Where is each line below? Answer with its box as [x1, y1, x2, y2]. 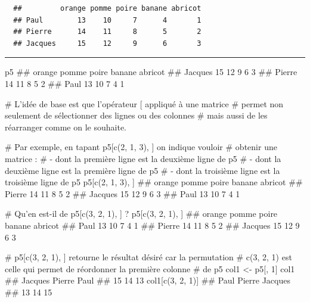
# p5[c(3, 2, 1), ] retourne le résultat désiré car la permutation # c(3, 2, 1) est [5, 251, 292, 263]
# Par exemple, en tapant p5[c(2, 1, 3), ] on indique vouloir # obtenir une [5, 141, 277, 153]
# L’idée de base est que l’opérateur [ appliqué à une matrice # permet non [5, 97, 284, 110]
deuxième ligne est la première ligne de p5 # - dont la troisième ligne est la [5, 164, 280, 176]
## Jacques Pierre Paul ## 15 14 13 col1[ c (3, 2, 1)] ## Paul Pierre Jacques [5, 274, 290, 287]
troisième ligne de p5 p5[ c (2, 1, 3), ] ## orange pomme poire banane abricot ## [5, 176, 303, 188]
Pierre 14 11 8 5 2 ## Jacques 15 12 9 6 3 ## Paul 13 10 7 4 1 [5, 187, 240, 200]
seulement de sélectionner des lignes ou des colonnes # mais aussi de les [5, 109, 268, 122]
